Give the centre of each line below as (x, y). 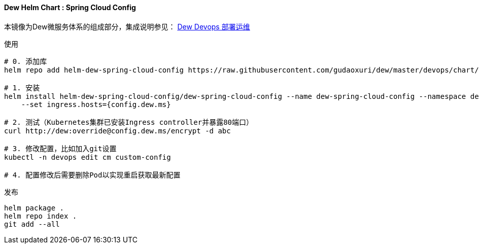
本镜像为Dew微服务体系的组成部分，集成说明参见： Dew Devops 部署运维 (127, 26)
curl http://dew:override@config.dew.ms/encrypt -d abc (117, 131)
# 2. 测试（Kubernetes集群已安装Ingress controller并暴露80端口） (129, 122)
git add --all (32, 224)
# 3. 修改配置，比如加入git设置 (60, 148)
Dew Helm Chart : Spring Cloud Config (70, 7)
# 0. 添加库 (26, 61)
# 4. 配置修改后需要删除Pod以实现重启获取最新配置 (92, 175)
